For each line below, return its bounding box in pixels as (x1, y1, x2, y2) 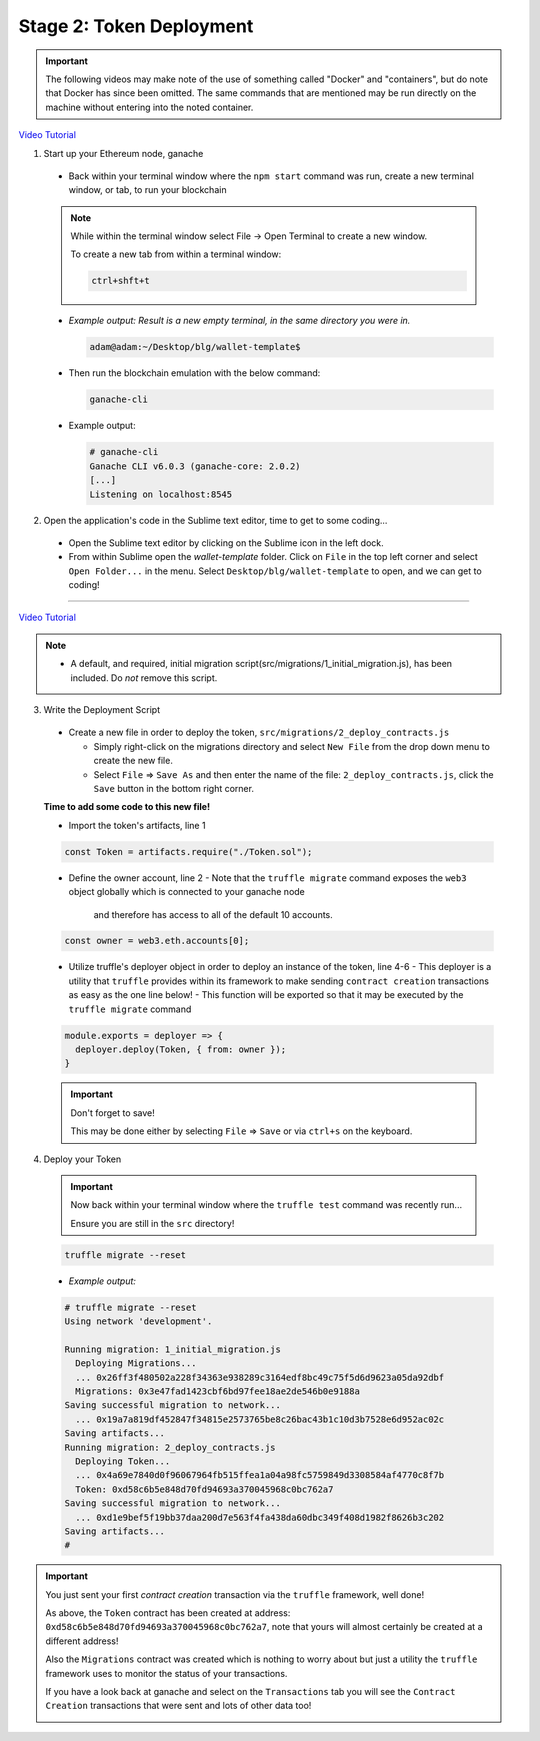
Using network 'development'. (64, 1316, 213, 1327)
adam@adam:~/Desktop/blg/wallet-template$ (89, 341, 301, 353)
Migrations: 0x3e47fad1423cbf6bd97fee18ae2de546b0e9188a (75, 1386, 360, 1397)
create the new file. (93, 755, 174, 767)
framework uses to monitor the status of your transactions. (45, 1667, 288, 1679)
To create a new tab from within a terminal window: (70, 248, 282, 260)
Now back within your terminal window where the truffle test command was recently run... (70, 1199, 463, 1211)
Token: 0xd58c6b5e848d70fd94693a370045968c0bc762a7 (75, 1483, 334, 1495)
